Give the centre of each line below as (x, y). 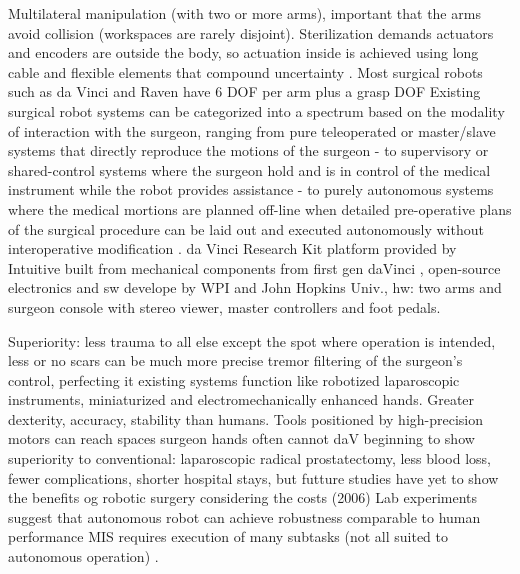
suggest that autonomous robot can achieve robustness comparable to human (244, 516)
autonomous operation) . (83, 556)
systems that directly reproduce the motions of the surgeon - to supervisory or (248, 150)
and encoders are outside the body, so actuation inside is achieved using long (243, 52)
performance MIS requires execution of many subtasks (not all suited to (228, 536)
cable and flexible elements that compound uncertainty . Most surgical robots (245, 71)
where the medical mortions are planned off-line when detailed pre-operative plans (260, 208)
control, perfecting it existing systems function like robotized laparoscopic (234, 379)
